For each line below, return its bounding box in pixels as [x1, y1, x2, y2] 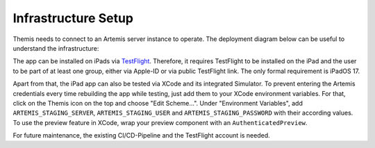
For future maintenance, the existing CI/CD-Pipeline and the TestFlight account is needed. [12, 131, 270, 140]
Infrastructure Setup [12, 10, 134, 26]
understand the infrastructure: [12, 44, 99, 52]
